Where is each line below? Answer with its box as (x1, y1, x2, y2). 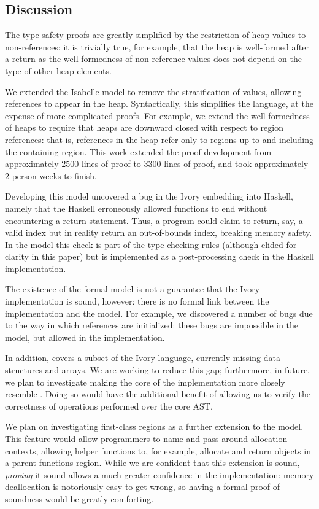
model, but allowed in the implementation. (5, 330, 165, 343)
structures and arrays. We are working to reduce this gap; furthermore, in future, (5, 363, 310, 376)
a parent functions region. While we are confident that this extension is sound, (5, 456, 300, 469)
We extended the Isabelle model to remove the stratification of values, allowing (5, 85, 302, 98)
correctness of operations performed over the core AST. (5, 399, 213, 412)
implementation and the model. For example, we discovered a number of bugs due (5, 306, 313, 319)
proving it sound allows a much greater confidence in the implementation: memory (5, 468, 314, 481)
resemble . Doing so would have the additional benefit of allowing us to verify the (5, 387, 310, 400)
